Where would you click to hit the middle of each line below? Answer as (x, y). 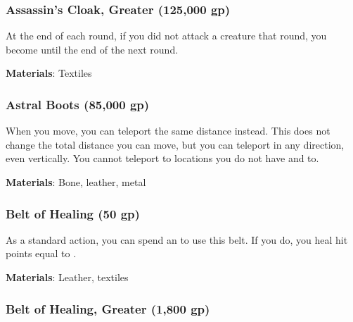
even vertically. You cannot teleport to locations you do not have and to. (162, 158)
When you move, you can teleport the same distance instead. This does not (168, 131)
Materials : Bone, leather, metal (76, 182)
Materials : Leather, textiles (67, 277)
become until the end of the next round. (92, 49)
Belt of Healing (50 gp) (73, 213)
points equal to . (41, 253)
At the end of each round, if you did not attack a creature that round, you (166, 36)
